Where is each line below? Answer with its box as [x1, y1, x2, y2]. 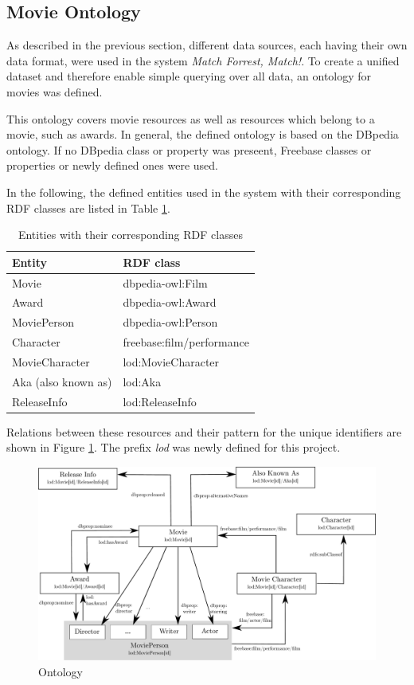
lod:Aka [123, 373, 162, 389]
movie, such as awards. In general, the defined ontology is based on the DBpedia [6, 126, 399, 143]
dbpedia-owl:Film [123, 274, 208, 291]
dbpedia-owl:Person [123, 314, 218, 331]
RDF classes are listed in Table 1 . [6, 199, 170, 216]
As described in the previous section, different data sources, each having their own [6, 37, 408, 53]
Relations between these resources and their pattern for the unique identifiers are [6, 423, 402, 440]
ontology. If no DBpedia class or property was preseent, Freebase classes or [6, 141, 372, 158]
